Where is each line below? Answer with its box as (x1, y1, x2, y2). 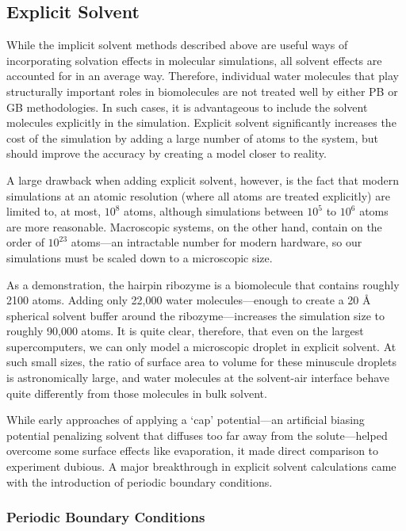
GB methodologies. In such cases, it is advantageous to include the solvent (6, 98, 368, 115)
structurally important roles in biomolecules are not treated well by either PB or (6, 82, 398, 99)
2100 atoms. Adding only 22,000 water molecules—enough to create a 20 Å (6, 292, 371, 308)
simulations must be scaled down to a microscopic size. (6, 249, 273, 265)
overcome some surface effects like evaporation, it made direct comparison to (6, 442, 379, 459)
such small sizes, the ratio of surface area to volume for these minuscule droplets (6, 353, 396, 370)
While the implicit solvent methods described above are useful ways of (6, 36, 348, 53)
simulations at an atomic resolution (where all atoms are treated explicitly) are (6, 187, 390, 204)
